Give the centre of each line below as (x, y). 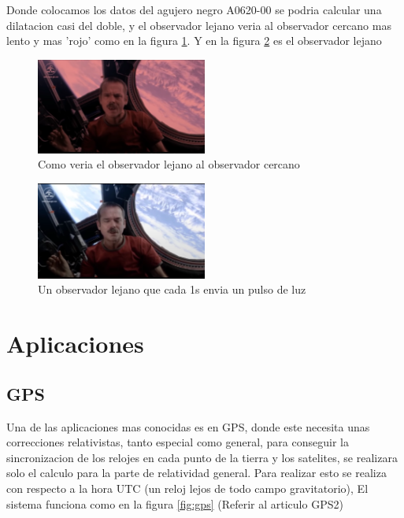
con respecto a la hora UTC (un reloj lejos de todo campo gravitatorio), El (187, 488)
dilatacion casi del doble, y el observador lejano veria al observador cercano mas (199, 25)
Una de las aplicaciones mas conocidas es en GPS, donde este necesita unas (188, 426)
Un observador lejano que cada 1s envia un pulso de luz (172, 289)
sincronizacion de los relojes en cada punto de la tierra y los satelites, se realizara (202, 457)
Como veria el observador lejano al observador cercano (169, 164)
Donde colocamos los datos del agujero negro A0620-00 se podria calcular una (194, 9)
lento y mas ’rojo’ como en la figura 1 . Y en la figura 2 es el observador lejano (194, 41)
